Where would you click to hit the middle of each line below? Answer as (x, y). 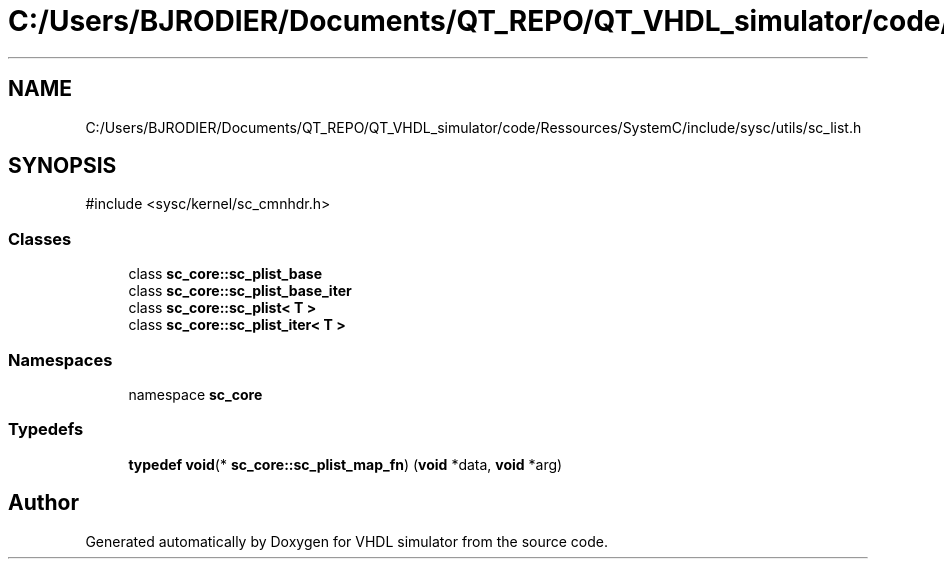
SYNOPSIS (62, 166)
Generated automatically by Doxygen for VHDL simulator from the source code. (347, 541)
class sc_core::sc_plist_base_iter (240, 291)
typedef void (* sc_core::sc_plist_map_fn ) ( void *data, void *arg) (345, 464)
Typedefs (46, 429)
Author (43, 503)
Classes (40, 238)
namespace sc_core (195, 394)
